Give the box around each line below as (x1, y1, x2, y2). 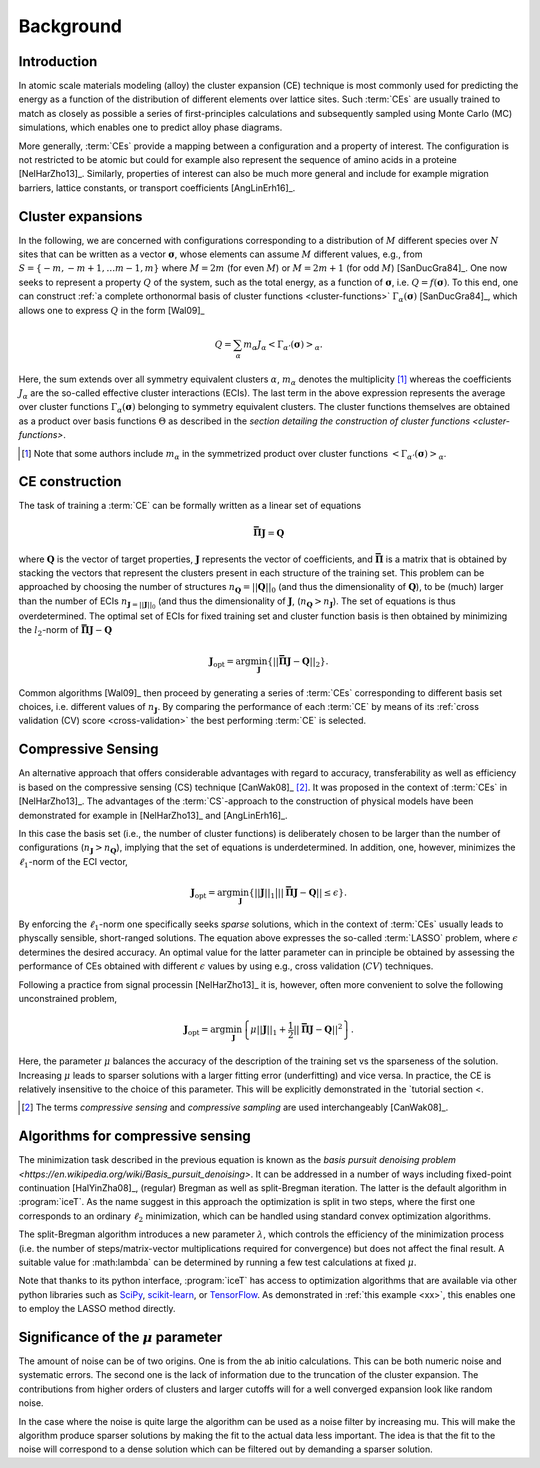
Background (18, 15, 122, 37)
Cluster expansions (18, 208, 143, 225)
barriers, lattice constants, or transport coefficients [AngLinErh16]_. (18, 181, 296, 194)
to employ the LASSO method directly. (18, 1303, 176, 1315)
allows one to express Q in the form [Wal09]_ (18, 304, 205, 316)
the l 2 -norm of (18, 624, 79, 639)
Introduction (18, 53, 98, 70)
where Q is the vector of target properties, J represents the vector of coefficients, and (18, 553, 374, 565)
